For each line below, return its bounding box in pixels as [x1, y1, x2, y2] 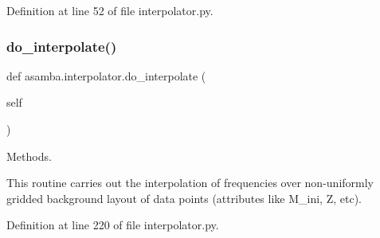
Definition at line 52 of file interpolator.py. [6, 2, 214, 18]
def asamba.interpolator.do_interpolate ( [6, 67, 206, 84]
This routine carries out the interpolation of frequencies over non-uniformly [6, 174, 374, 191]
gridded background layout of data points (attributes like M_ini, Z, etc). [6, 189, 362, 206]
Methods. [6, 147, 52, 164]
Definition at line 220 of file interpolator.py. [6, 217, 219, 233]
